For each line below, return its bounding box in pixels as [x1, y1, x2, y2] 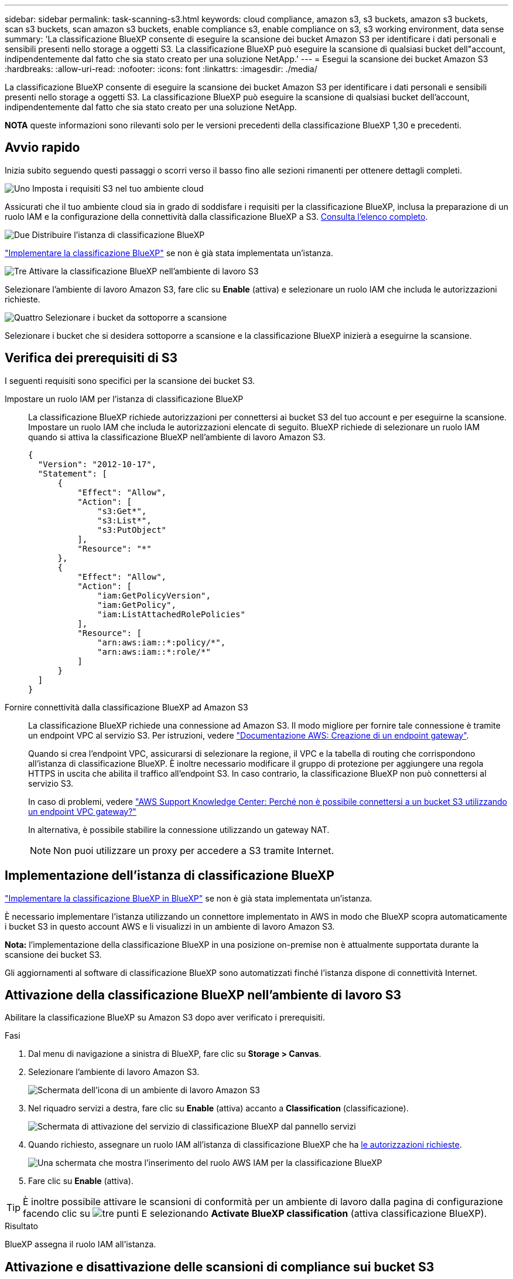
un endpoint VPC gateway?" [28, 806, 136, 817]
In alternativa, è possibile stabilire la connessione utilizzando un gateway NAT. [28, 824, 330, 835]
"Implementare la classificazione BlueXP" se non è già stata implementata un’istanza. [5, 247, 333, 258]
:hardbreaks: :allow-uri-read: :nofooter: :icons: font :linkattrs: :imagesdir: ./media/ [5, 64, 317, 74]
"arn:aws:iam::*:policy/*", [97, 637, 226, 647]
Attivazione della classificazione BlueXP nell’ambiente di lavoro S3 [5, 987, 402, 1002]
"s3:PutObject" [97, 525, 167, 535]
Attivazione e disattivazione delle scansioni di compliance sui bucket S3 [5, 1259, 435, 1274]
